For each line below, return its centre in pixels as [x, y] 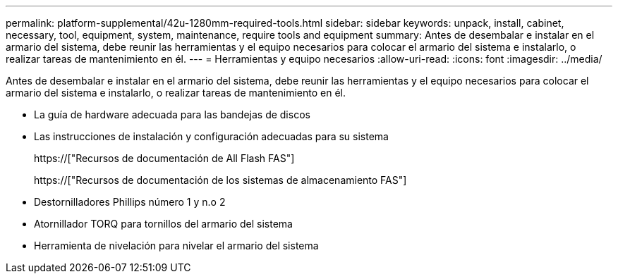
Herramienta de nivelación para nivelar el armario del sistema [176, 246]
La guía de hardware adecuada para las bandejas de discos [172, 114]
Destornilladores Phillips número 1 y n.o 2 [130, 202]
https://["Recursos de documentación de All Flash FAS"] [164, 158]
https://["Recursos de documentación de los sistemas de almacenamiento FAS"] [220, 180]
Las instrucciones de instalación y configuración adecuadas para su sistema [211, 136]
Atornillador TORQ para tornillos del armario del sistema [163, 224]
